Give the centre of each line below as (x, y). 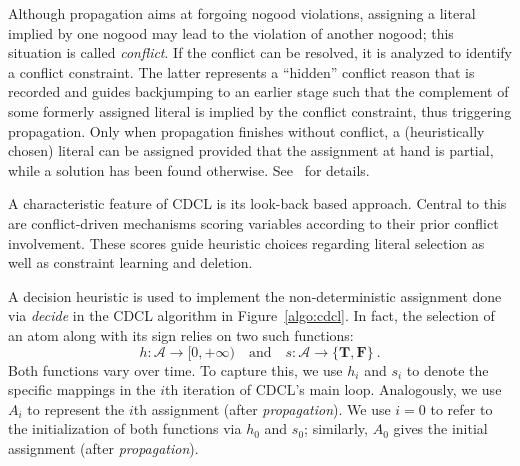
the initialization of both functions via (125, 428)
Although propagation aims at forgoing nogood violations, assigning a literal (242, 13)
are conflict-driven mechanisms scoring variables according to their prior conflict (253, 222)
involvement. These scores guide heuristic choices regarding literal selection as (246, 242)
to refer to (461, 408)
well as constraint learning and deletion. (130, 262)
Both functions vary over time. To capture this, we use (175, 369)
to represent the (76, 408)
